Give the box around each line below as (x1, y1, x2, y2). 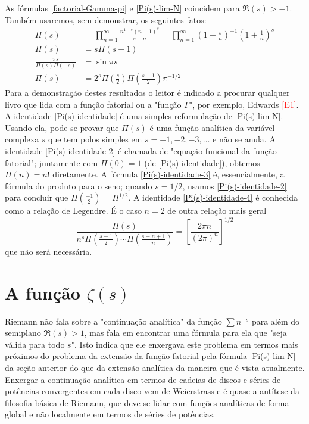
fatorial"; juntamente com (5, 156, 98, 169)
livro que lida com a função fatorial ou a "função (5, 98, 182, 110)
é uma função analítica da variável (149, 121, 275, 133)
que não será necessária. (5, 245, 92, 257)
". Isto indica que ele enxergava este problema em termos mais (71, 338, 298, 350)
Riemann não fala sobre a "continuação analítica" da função (5, 314, 222, 327)
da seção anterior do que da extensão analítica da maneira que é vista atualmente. (5, 361, 305, 373)
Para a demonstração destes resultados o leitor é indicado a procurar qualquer (5, 86, 290, 99)
